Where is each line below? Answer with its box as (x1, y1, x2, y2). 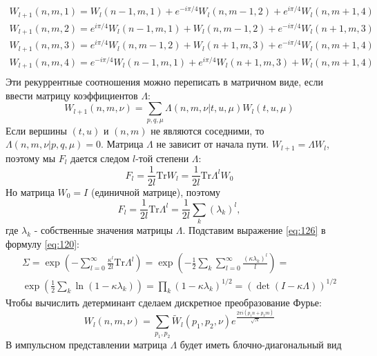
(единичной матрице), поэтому (90, 184, 221, 199)
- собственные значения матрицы (34, 222, 173, 237)
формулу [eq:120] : (6, 236, 79, 250)
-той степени (135, 150, 189, 165)
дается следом (70, 150, 130, 165)
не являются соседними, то (151, 123, 264, 137)
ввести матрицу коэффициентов (6, 88, 138, 102)
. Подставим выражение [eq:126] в (182, 222, 326, 237)
